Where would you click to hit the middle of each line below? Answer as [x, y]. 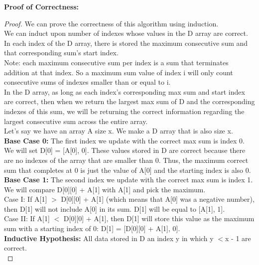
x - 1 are [238, 238]
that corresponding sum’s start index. [61, 53]
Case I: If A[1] [26, 199]
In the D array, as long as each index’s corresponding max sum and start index [125, 91]
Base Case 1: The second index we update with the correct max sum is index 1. [129, 180]
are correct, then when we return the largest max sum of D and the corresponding [129, 101]
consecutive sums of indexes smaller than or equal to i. [87, 82]
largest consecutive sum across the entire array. [76, 121]
